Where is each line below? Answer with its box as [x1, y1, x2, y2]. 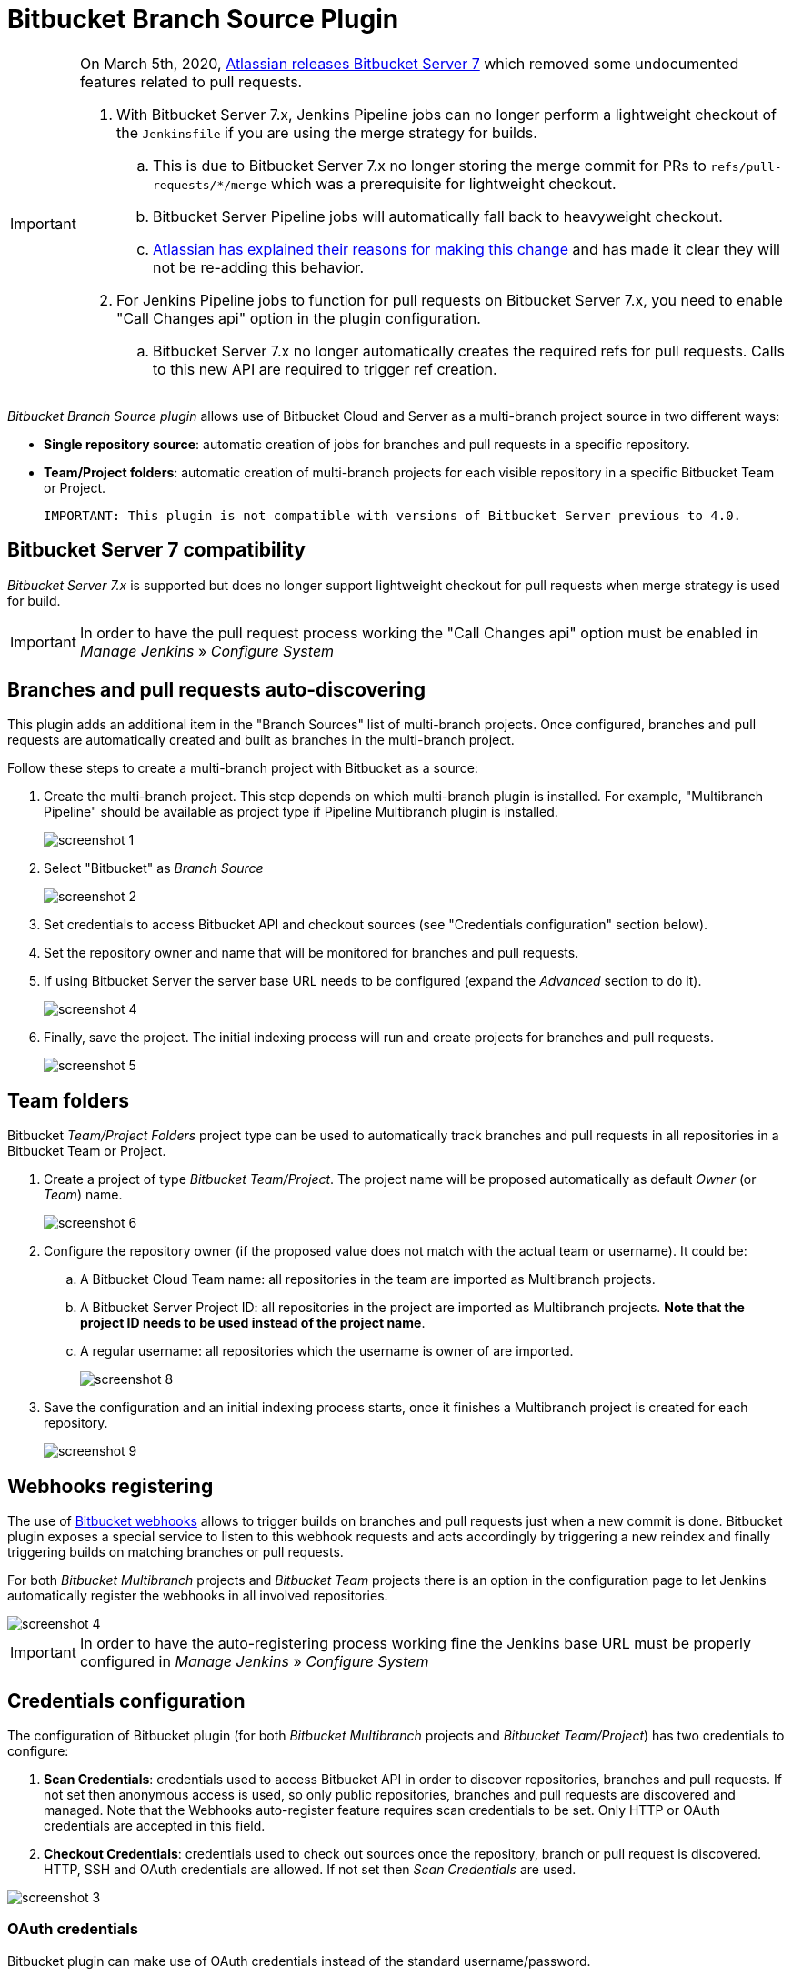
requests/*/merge [152, 177, 267, 192]
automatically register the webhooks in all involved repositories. [7, 1588, 388, 1604]
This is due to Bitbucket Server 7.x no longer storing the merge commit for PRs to [152, 155, 707, 175]
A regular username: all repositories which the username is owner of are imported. [80, 1343, 574, 1359]
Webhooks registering [7, 1474, 214, 1498]
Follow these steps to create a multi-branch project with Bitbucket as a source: [7, 760, 478, 777]
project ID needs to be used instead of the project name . [80, 1315, 426, 1331]
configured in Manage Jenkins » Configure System [79, 1652, 429, 1671]
